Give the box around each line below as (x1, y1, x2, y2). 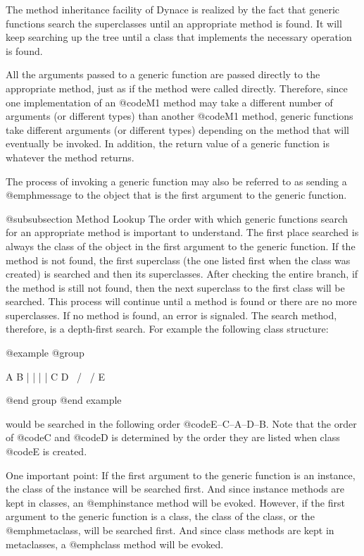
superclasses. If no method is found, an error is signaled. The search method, (6, 307, 337, 322)
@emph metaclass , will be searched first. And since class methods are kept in (6, 523, 334, 537)
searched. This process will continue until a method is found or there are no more (6, 294, 357, 309)
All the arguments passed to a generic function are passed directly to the (6, 67, 320, 82)
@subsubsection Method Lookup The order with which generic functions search (6, 211, 348, 226)
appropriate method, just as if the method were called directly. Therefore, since (6, 80, 348, 95)
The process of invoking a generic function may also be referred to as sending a (6, 173, 347, 188)
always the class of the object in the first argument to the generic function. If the (6, 238, 356, 253)
